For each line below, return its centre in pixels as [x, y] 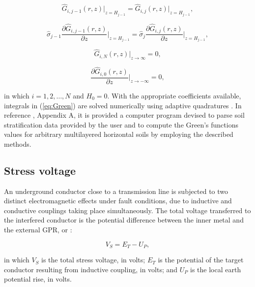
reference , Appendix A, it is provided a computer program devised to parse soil [124, 115]
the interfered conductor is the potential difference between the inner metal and [124, 220]
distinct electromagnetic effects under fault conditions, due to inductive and [118, 201]
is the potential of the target [201, 260]
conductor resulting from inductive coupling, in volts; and [91, 269]
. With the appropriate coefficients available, [174, 95]
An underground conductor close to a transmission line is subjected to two [116, 191]
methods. [18, 143]
